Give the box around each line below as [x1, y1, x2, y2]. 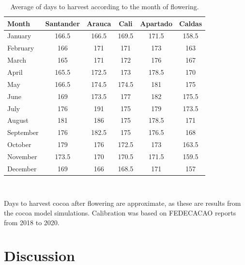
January [7, 31, 31, 41]
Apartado [140, 18, 172, 28]
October [7, 139, 31, 149]
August [7, 115, 29, 125]
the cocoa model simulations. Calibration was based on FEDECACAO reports [4, 208, 236, 217]
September [7, 127, 39, 137]
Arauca [86, 18, 111, 28]
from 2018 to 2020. [4, 217, 60, 227]
